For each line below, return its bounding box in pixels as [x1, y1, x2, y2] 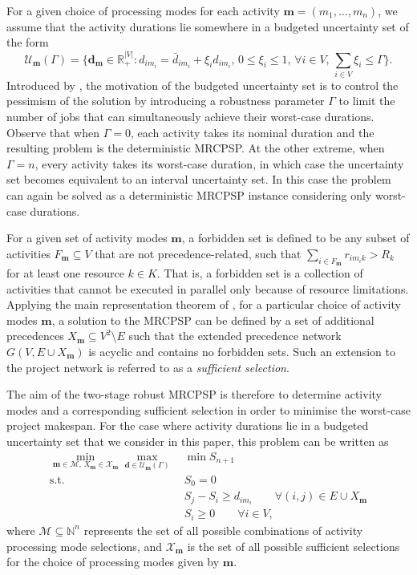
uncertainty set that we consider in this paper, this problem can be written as [6, 432, 389, 449]
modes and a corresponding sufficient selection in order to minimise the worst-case [6, 401, 411, 418]
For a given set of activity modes [6, 229, 168, 246]
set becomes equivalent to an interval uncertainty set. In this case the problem [6, 171, 391, 188]
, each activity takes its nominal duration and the [130, 124, 374, 140]
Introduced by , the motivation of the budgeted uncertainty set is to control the [6, 76, 399, 93]
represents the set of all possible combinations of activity [83, 521, 363, 538]
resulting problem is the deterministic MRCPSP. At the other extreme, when [6, 140, 385, 156]
